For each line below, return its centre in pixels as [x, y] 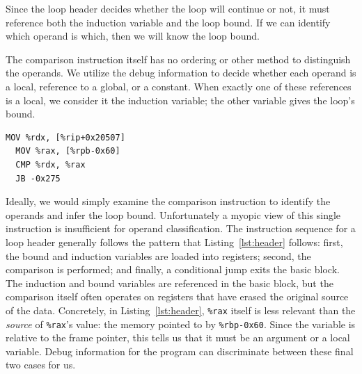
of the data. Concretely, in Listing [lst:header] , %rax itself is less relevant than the [181, 310]
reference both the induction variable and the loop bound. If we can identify [168, 22]
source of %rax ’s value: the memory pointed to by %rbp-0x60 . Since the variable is [181, 324]
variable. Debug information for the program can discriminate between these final [180, 351]
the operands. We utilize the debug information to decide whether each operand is [181, 73]
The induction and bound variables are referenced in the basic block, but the [170, 283]
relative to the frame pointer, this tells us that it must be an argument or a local [178, 338]
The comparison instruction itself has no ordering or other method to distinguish [178, 59]
